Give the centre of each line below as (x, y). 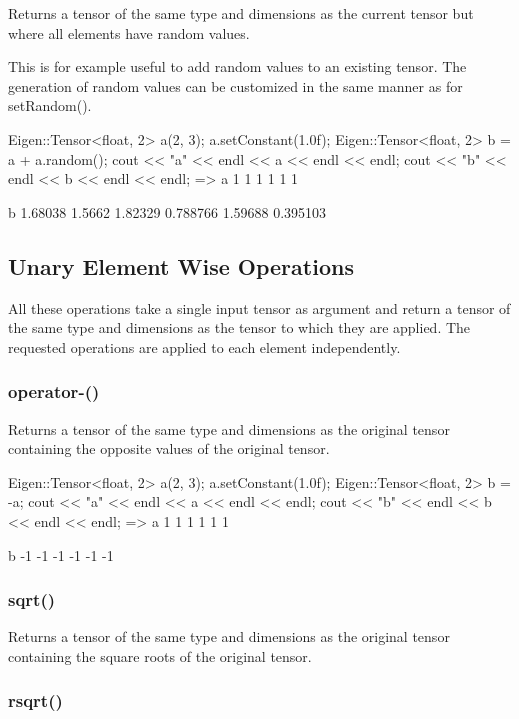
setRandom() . (50, 105)
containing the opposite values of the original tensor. (169, 448)
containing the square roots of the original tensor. (160, 655)
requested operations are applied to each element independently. (204, 346)
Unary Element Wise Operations (181, 265)
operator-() (54, 391)
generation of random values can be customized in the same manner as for (235, 85)
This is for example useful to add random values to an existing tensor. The (237, 66)
